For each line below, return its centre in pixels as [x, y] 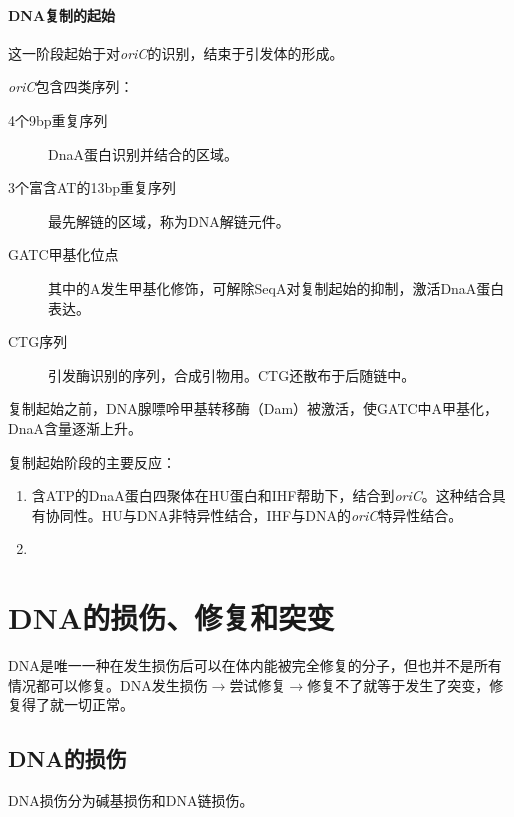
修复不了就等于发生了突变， [398, 684]
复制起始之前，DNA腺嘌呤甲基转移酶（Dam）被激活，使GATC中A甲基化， [253, 408]
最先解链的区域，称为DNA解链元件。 [169, 220]
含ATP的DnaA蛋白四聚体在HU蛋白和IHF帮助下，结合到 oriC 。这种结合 [261, 495]
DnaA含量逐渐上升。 [75, 427]
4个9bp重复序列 [58, 119]
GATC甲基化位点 [63, 254]
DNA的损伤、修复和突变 [171, 617]
